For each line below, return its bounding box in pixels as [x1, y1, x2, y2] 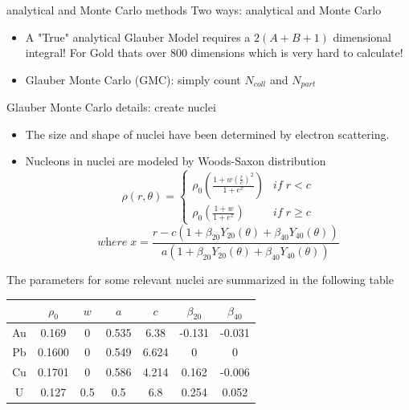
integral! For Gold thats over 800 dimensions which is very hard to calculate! [25, 44, 403, 61]
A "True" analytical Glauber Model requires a [25, 28, 251, 45]
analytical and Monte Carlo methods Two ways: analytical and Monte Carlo [6, 2, 382, 18]
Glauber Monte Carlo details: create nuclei [6, 99, 216, 116]
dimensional [333, 28, 391, 45]
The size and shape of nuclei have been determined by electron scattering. [25, 125, 390, 142]
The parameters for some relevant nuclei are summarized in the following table [6, 271, 394, 288]
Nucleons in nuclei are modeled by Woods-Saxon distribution [25, 152, 326, 169]
